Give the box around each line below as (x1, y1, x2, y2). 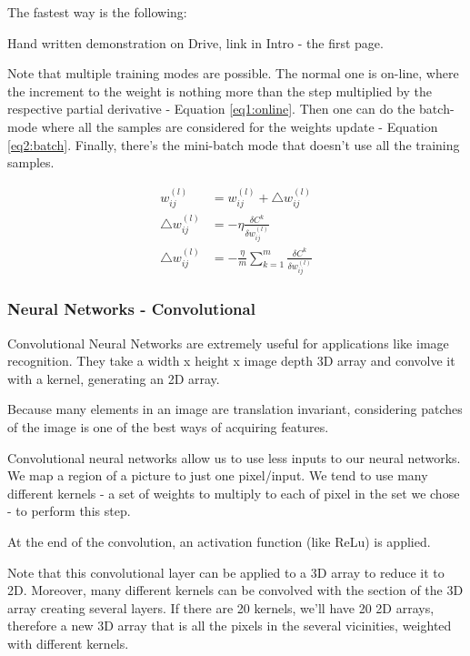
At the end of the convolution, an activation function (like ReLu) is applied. (7, 532, 431, 551)
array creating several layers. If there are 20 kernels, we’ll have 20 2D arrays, (7, 598, 435, 617)
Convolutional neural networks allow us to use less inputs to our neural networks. (7, 448, 461, 467)
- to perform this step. (7, 501, 131, 520)
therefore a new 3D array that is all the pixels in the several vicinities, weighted (7, 616, 452, 635)
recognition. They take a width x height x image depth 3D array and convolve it (7, 351, 455, 370)
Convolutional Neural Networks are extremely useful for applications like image (7, 333, 449, 352)
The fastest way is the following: (7, 3, 187, 21)
